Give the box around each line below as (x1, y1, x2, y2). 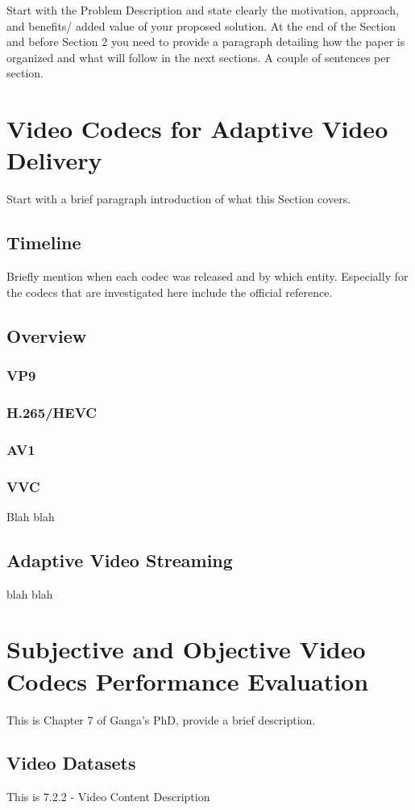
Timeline (6, 230, 81, 255)
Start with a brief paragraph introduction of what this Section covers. (6, 190, 351, 207)
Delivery (6, 144, 102, 177)
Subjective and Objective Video (6, 633, 366, 666)
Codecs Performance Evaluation (6, 664, 369, 697)
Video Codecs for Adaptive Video (6, 112, 388, 145)
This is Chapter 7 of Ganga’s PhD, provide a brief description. (6, 711, 316, 728)
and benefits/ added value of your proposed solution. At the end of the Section (6, 17, 396, 34)
